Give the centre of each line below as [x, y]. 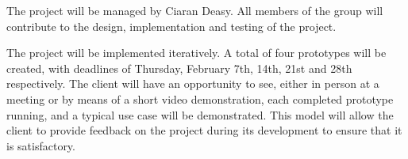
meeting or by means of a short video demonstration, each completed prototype [200, 98]
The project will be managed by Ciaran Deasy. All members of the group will [195, 10]
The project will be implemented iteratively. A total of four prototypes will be [196, 53]
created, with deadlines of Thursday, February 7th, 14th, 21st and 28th [179, 68]
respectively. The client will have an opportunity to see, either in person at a [193, 83]
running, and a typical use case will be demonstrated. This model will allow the [200, 114]
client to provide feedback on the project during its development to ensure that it [204, 130]
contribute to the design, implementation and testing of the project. [171, 26]
